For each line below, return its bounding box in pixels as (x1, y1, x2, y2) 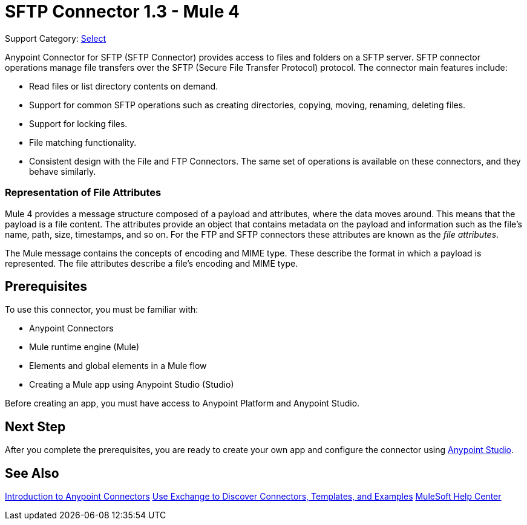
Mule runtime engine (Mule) (29, 342, 140, 353)
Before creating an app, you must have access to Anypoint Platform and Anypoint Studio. (5, 398, 360, 409)
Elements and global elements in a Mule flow (29, 360, 207, 371)
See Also (5, 465, 59, 481)
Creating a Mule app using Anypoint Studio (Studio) (29, 379, 234, 390)
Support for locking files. (29, 118, 128, 129)
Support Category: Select (5, 33, 106, 44)
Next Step (5, 419, 66, 434)
